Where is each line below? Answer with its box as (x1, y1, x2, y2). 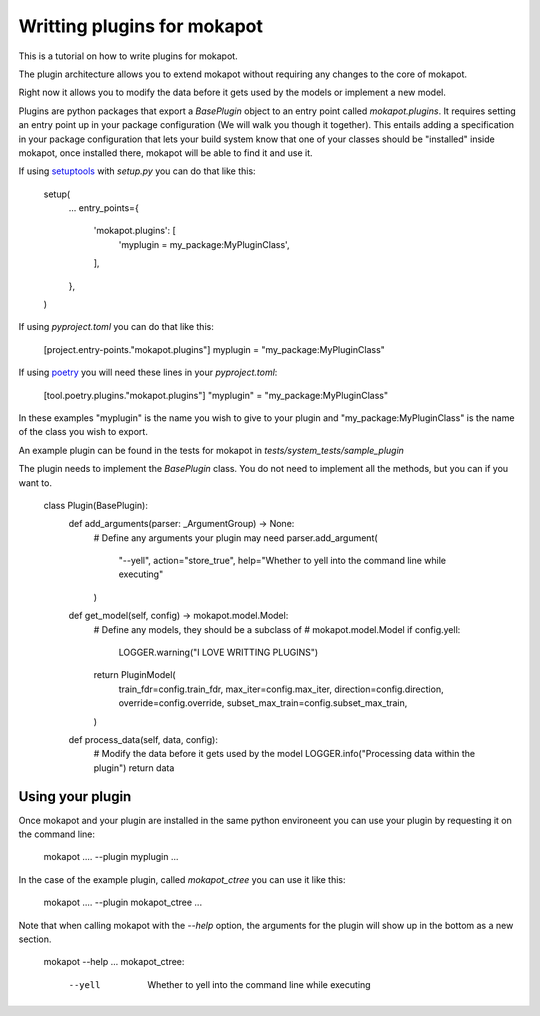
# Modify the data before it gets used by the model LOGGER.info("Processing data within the (93, 748, 475, 760)
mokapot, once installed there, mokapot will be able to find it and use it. (18, 146, 313, 159)
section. (18, 933, 52, 945)
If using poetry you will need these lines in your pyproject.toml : (18, 366, 278, 379)
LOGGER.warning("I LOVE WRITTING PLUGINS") (118, 646, 319, 659)
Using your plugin (18, 788, 132, 805)
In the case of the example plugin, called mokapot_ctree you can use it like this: (18, 873, 346, 885)
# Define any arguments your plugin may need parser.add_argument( (93, 531, 379, 544)
